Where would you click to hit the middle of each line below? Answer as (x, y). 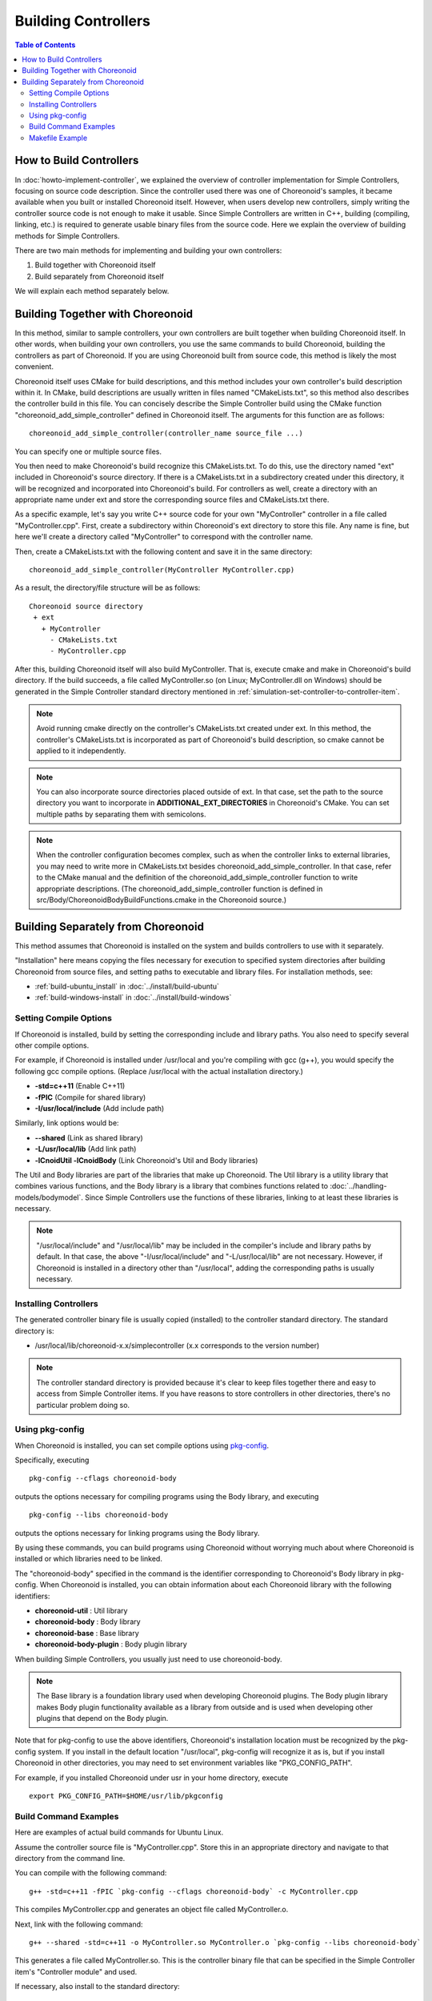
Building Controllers (83, 21)
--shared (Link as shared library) (89, 1137)
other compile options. (52, 1045)
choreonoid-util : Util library (81, 1610)
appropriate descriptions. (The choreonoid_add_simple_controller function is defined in (180, 888)
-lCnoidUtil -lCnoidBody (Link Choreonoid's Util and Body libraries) (146, 1160)
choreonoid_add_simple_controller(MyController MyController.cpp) (162, 570)
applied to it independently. (81, 751)
